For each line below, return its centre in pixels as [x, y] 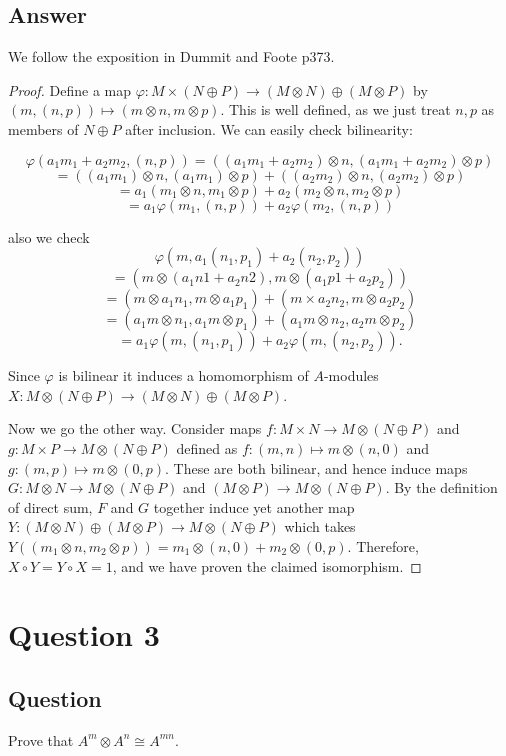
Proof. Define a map [70, 89]
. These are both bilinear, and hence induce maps [316, 467]
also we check [49, 236]
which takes [320, 526]
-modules [351, 375]
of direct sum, [50, 506]
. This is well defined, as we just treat [335, 109]
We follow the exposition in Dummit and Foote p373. [171, 56]
